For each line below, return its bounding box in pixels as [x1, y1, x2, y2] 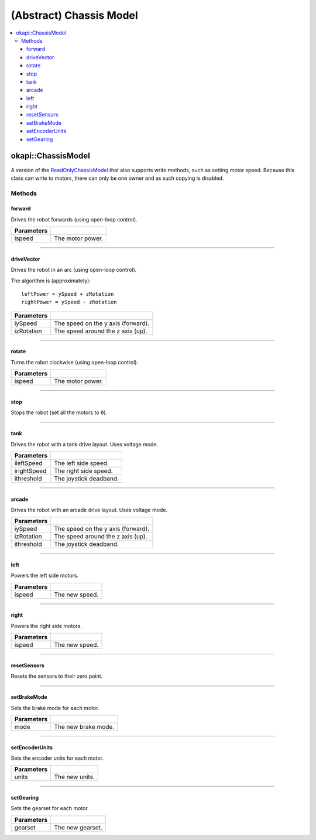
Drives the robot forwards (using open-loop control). [11, 216, 138, 223]
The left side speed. [54, 459, 109, 467]
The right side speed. [54, 467, 114, 474]
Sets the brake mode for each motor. [11, 704, 99, 711]
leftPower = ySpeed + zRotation [21, 291, 114, 298]
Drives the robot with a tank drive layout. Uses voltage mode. [11, 441, 159, 448]
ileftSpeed [14, 459, 43, 467]
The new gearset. [54, 823, 102, 831]
